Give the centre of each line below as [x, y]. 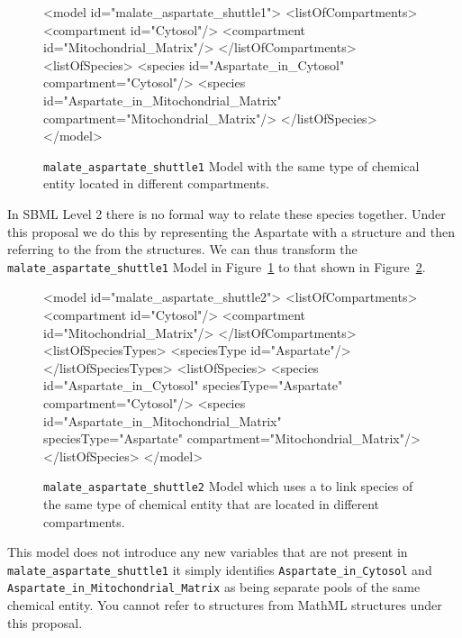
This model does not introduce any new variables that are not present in [208, 552]
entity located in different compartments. [156, 183]
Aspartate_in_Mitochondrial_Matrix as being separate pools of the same [214, 587]
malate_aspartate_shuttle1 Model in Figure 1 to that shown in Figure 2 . [217, 266]
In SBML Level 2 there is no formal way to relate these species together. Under [226, 214]
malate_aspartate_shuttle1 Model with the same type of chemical [231, 165]
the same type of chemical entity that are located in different [212, 504]
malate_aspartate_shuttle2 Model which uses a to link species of [228, 486]
